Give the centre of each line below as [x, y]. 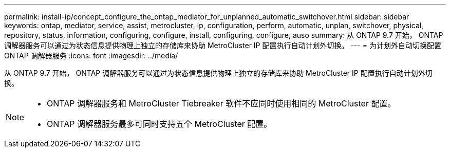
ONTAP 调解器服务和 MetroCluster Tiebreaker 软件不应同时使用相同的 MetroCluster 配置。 [221, 103]
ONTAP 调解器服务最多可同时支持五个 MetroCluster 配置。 [160, 124]
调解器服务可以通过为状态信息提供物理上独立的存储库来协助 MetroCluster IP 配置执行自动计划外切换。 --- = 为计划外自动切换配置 [223, 45]
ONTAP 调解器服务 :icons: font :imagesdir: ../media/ [91, 56]
